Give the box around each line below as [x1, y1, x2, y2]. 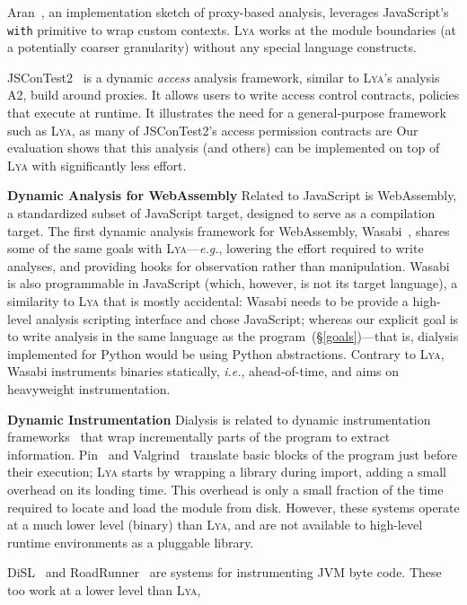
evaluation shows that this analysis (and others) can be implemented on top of [7, 138, 440, 157]
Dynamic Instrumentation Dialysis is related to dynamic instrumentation [7, 409, 431, 428]
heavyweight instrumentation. [7, 379, 171, 398]
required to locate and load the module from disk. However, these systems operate [7, 497, 460, 516]
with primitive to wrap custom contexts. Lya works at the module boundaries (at [7, 20, 457, 39]
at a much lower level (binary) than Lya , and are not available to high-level [7, 515, 423, 534]
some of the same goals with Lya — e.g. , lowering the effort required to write [7, 239, 424, 258]
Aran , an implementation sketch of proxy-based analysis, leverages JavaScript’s [7, 3, 449, 21]
